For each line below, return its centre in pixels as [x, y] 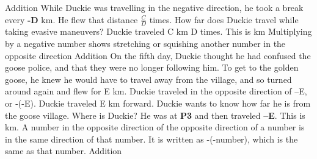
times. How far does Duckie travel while [224, 19]
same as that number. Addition [64, 151]
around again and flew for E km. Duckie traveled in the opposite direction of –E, [156, 91]
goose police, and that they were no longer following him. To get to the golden [152, 67]
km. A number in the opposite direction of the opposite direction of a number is [155, 127]
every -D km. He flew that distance [71, 19]
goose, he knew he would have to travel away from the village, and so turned [148, 79]
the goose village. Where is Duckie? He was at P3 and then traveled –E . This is [155, 115]
